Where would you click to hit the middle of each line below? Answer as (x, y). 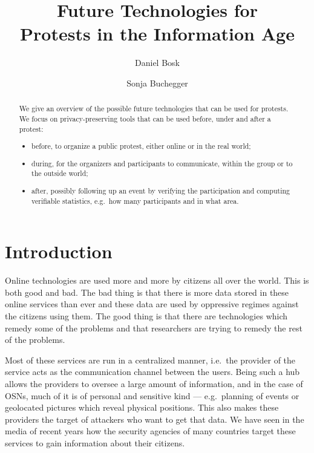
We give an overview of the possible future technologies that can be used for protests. (154, 109)
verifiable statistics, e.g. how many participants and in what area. (135, 200)
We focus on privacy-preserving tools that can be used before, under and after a (145, 118)
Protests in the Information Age (157, 34)
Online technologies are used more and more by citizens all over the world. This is (157, 280)
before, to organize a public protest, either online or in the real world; (141, 146)
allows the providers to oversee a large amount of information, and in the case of (154, 383)
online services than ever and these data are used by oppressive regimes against (152, 304)
